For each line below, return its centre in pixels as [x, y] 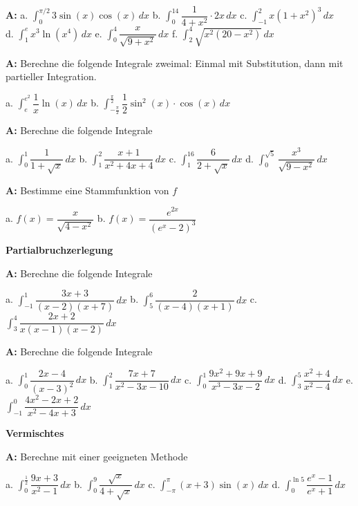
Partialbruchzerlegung [59, 249]
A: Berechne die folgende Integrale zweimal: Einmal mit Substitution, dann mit [175, 63]
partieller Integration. [51, 76]
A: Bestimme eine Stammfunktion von [87, 190]
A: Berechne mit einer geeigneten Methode [97, 457]
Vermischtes [35, 433]
